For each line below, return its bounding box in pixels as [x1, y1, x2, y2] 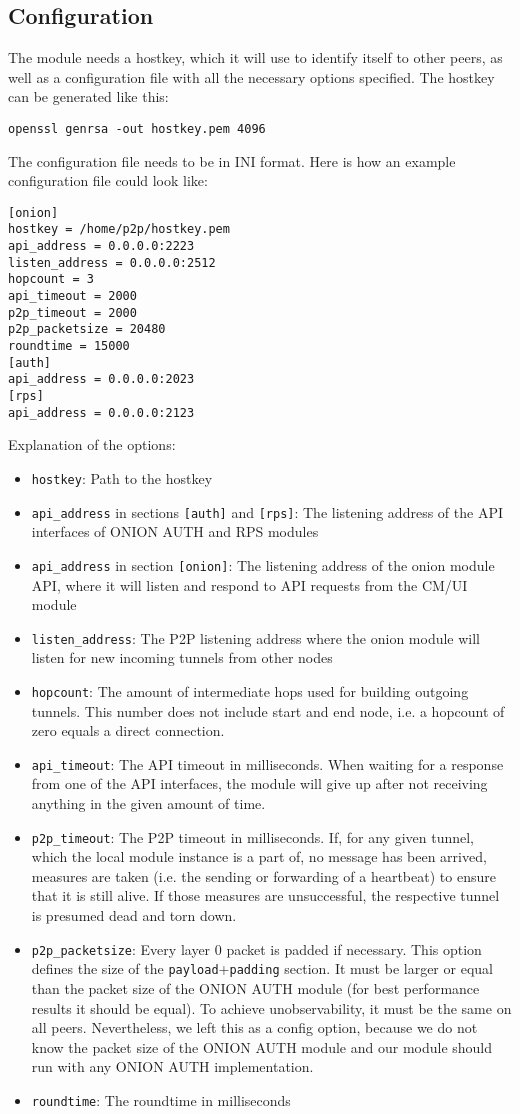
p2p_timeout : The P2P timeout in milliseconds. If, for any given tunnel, [31, 826, 474, 847]
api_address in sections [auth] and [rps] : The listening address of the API [31, 501, 503, 522]
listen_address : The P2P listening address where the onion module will [31, 627, 481, 648]
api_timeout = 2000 [8, 289, 137, 304]
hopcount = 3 [8, 272, 94, 287]
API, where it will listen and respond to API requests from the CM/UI [31, 574, 468, 595]
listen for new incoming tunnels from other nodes [31, 647, 333, 668]
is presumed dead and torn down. [31, 905, 237, 926]
